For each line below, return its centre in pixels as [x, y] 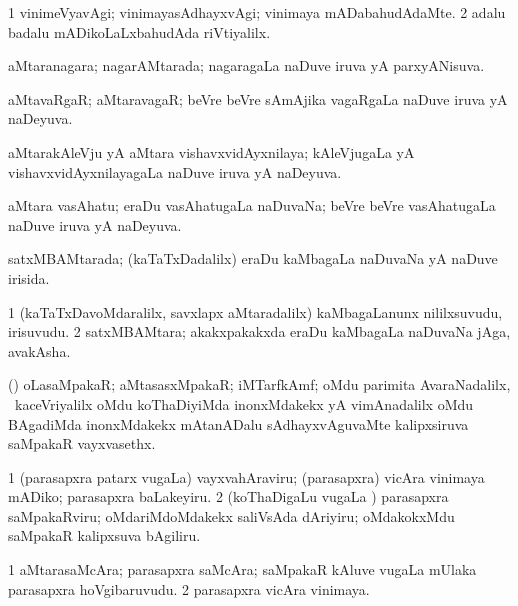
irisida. [29, 277]
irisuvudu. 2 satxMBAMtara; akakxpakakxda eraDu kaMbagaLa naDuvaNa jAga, [259, 331]
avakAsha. [39, 350]
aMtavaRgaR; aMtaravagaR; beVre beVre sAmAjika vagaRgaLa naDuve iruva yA [258, 98]
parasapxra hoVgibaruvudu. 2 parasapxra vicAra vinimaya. [189, 588]
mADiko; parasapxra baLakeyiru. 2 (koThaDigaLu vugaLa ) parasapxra [228, 496]
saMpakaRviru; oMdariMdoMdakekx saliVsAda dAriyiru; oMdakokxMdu [231, 515]
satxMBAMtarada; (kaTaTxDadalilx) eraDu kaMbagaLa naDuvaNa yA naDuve [253, 258]
